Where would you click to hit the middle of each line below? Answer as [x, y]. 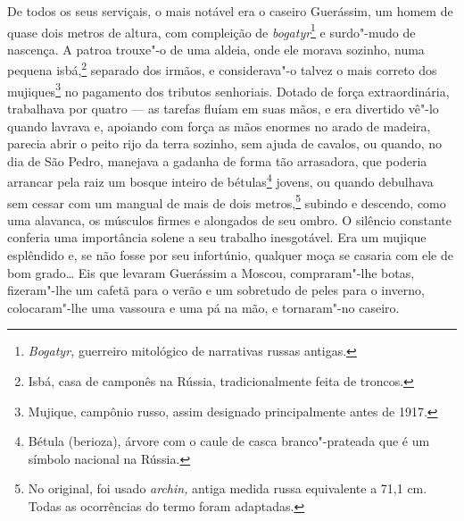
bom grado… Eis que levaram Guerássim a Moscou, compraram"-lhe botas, [211, 272]
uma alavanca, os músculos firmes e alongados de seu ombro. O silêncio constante [230, 219]
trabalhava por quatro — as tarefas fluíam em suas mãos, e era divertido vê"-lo [223, 108]
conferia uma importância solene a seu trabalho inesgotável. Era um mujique [217, 237]
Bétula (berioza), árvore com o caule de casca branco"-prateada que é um [229, 441]
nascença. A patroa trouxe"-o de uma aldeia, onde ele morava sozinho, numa [216, 49]
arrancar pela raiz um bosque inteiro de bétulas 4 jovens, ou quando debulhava [220, 180]
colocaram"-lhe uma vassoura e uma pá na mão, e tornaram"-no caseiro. [203, 307]
